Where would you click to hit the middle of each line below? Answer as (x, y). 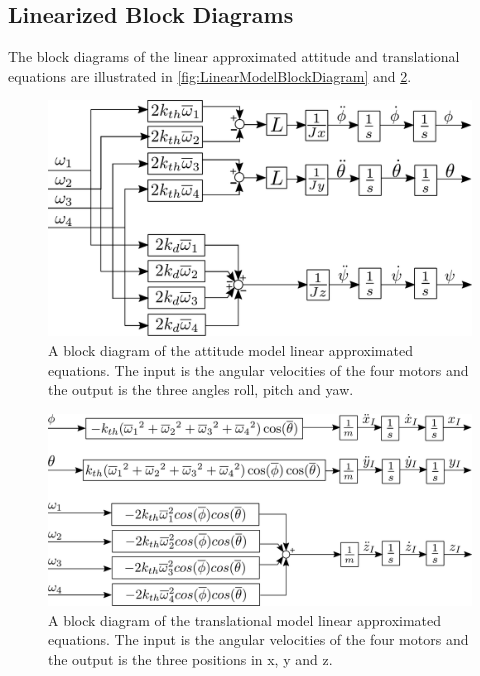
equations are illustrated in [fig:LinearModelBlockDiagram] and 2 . (210, 75)
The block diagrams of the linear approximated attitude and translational (234, 56)
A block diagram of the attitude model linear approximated (230, 350)
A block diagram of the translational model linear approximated (245, 619)
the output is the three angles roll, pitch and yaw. (201, 389)
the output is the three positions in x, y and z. (190, 658)
